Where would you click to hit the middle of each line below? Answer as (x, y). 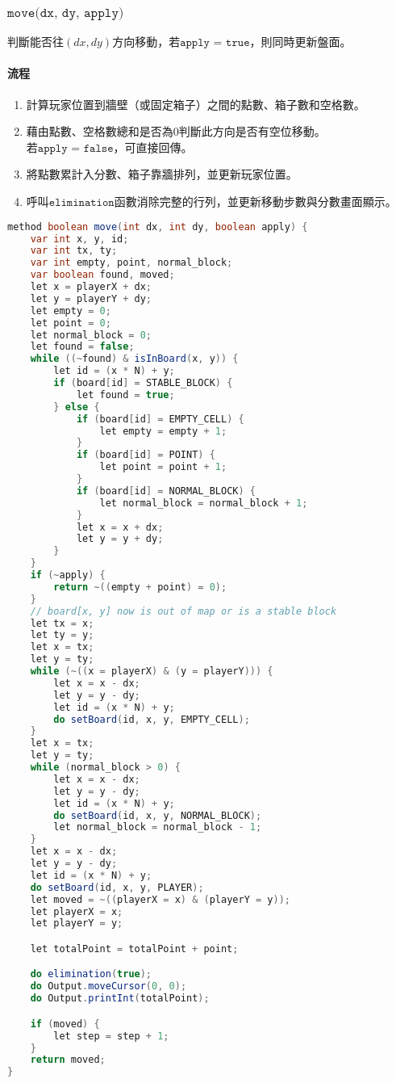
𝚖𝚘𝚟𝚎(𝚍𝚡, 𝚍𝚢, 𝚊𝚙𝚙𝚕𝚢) (66, 13)
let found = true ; (125, 395)
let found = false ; (82, 347)
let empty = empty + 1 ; (163, 431)
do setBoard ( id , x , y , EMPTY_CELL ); (152, 719)
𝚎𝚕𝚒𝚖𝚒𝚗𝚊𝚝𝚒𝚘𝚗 (81, 203)
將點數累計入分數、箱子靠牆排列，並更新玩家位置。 (162, 174)
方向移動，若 (146, 42)
